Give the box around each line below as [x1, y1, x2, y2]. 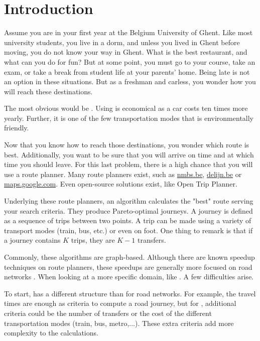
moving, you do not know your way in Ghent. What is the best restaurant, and [4, 47, 247, 57]
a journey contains [4, 235, 61, 245]
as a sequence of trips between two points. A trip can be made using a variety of [4, 215, 251, 226]
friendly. [4, 122, 29, 133]
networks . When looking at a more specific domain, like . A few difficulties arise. [4, 271, 253, 282]
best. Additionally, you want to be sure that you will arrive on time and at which [4, 149, 254, 159]
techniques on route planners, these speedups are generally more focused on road [4, 261, 252, 272]
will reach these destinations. [4, 86, 93, 96]
